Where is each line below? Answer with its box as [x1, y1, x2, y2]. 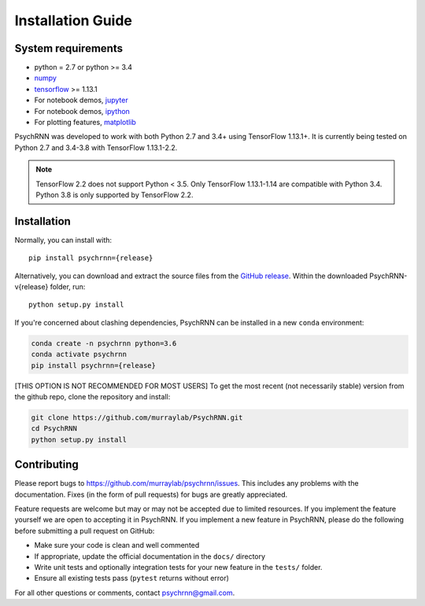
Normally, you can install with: [14, 235, 113, 244]
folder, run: [50, 282, 86, 292]
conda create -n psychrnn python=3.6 [31, 339, 177, 347]
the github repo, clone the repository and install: [14, 391, 171, 401]
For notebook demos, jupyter [34, 95, 129, 105]
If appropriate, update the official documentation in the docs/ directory [34, 551, 266, 561]
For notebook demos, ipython [34, 106, 130, 116]
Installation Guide [14, 12, 133, 29]
